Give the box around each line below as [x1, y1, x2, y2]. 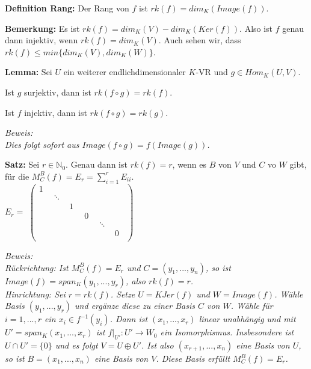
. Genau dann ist [66, 158, 128, 171]
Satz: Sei [5, 158, 40, 171]
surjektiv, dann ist [24, 85, 91, 98]
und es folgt [55, 339, 98, 351]
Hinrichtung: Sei [5, 287, 66, 300]
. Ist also [141, 339, 174, 351]
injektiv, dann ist [24, 106, 87, 118]
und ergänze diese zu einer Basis [75, 299, 195, 312]
